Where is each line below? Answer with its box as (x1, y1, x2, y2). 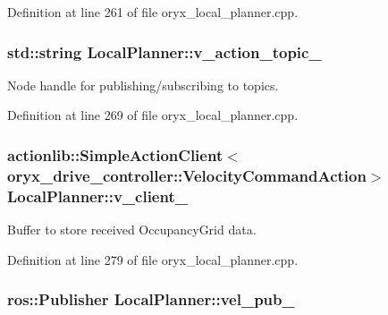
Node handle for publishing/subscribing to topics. (7, 75, 279, 94)
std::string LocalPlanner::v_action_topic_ (7, 40, 322, 63)
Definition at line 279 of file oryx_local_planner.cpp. (7, 250, 299, 268)
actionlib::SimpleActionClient (7, 143, 224, 166)
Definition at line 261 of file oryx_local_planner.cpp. (7, 3, 299, 21)
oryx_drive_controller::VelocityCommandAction (7, 164, 367, 186)
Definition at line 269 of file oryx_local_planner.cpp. (7, 106, 299, 124)
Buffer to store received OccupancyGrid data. (7, 220, 257, 239)
